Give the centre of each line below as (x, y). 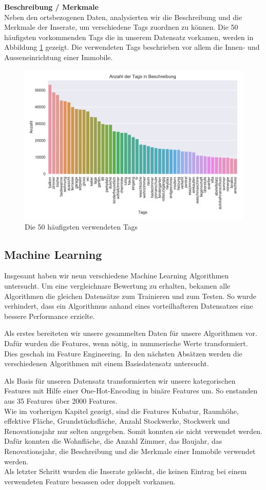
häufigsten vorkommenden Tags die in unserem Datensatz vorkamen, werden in (129, 37)
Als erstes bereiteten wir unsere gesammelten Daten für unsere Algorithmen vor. (131, 333)
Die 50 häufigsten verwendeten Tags (81, 226)
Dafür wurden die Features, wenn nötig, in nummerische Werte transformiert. (126, 343)
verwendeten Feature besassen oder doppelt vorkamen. (90, 481)
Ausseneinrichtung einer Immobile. (59, 57)
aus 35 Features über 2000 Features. (61, 400)
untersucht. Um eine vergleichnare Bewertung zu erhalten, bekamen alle (117, 286)
